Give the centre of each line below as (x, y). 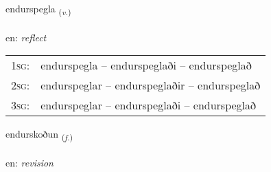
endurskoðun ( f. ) (39, 135)
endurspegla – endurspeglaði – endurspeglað (146, 65)
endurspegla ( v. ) (38, 9)
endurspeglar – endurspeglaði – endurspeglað (149, 105)
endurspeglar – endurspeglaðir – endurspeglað (151, 85)
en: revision (30, 163)
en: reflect (26, 37)
